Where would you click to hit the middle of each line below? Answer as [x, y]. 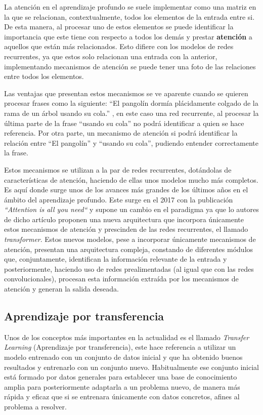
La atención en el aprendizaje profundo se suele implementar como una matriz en [130, 7]
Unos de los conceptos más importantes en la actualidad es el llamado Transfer [127, 337]
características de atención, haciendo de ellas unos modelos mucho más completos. [131, 179]
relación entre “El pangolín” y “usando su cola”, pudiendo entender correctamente [131, 142]
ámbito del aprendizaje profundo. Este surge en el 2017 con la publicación [119, 199]
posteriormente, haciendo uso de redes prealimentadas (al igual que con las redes [129, 268]
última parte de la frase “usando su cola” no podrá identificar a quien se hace [124, 123]
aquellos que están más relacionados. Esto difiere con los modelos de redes [119, 46]
